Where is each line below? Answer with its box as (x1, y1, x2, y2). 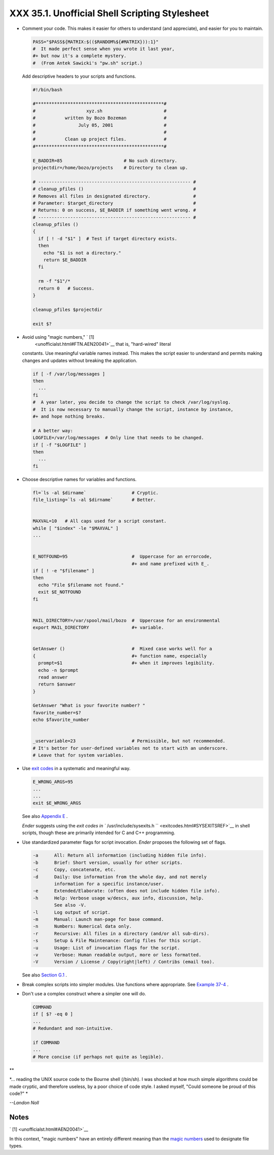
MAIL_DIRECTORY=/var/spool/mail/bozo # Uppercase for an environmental (32, 618, 220, 623)
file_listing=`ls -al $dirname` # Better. (32, 497, 156, 503)
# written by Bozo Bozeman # (32, 115, 167, 121)
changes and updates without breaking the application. (22, 357, 138, 364)
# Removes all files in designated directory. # (32, 193, 196, 199)
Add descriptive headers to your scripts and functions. (22, 73, 136, 79)
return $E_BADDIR (43, 257, 87, 263)
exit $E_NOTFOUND (38, 589, 81, 595)
